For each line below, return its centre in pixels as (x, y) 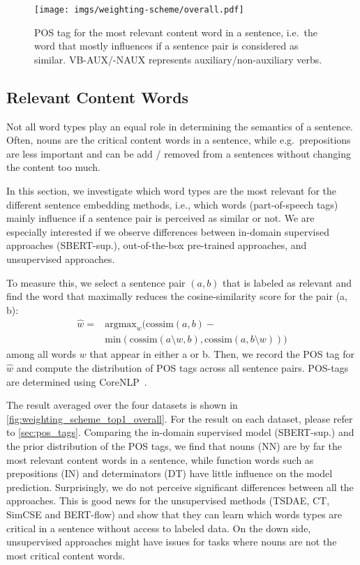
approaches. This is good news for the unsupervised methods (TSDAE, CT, (168, 500)
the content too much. (53, 167)
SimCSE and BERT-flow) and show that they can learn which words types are (174, 514)
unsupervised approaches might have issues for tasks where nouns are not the (172, 542)
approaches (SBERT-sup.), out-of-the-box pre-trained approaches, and (157, 245)
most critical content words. (66, 555)
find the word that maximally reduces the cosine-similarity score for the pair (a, (177, 296)
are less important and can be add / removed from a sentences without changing (179, 153)
